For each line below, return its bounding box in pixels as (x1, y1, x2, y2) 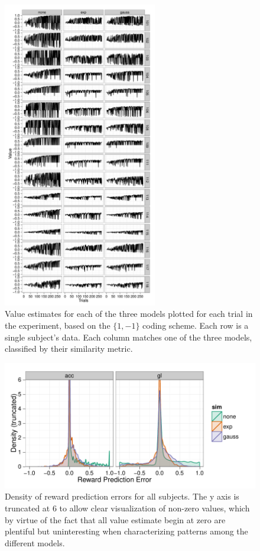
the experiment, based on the (5, 319, 110, 331)
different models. (5, 536, 65, 549)
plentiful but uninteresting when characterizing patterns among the (5, 525, 248, 537)
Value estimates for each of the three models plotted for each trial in (5, 307, 253, 320)
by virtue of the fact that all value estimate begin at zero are (5, 513, 226, 526)
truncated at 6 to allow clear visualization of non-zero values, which (5, 501, 250, 514)
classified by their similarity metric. (5, 342, 133, 355)
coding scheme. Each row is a (142, 319, 249, 331)
